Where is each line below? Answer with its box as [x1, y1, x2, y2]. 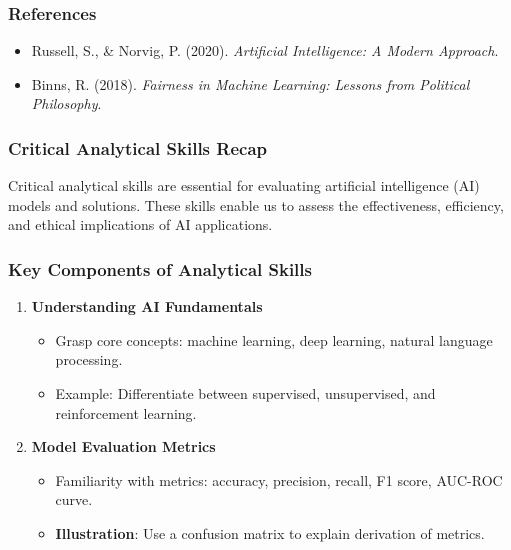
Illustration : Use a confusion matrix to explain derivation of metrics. [55, 522, 485, 543]
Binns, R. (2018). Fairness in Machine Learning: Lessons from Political [31, 73, 470, 94]
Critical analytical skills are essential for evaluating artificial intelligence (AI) [8, 175, 480, 196]
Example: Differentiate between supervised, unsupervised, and [55, 383, 436, 403]
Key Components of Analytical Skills [8, 256, 312, 281]
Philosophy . [31, 93, 102, 114]
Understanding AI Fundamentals [31, 296, 263, 317]
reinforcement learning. [55, 402, 197, 423]
